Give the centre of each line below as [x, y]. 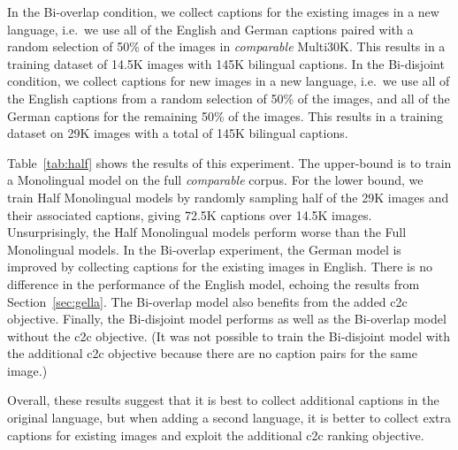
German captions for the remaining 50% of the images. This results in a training [225, 115]
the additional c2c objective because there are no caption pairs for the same [212, 353]
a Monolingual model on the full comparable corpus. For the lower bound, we [215, 180]
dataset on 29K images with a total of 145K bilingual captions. [178, 133]
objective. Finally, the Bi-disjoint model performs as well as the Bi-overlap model [227, 319]
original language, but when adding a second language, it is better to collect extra [229, 418]
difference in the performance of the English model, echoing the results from [214, 283]
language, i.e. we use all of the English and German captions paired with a [210, 29]
